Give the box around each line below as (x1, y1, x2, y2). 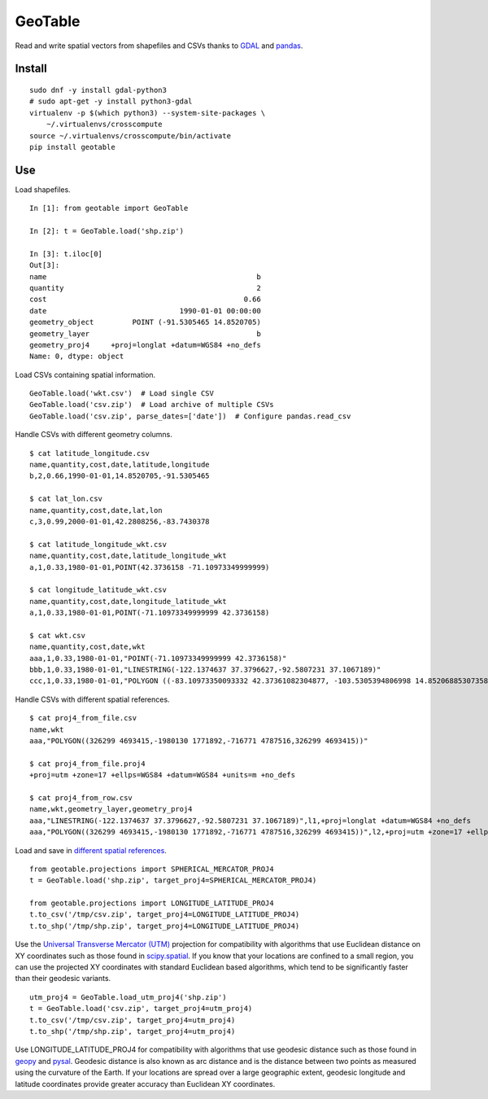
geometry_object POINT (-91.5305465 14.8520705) (29, 317, 262, 327)
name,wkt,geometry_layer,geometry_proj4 (29, 804, 193, 814)
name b (29, 272, 262, 281)
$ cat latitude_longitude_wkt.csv (29, 540, 167, 549)
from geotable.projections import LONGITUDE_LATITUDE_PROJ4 (29, 899, 274, 908)
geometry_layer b (29, 329, 262, 338)
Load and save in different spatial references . (15, 845, 167, 855)
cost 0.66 (29, 295, 262, 304)
